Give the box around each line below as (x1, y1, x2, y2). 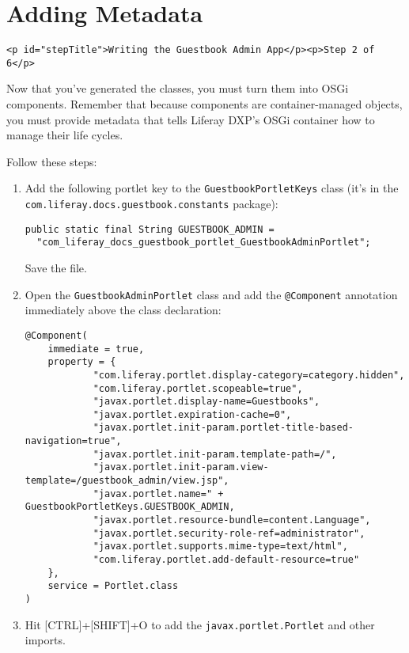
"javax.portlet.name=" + (93, 488, 224, 499)
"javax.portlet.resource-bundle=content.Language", (93, 514, 371, 526)
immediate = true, (47, 343, 145, 355)
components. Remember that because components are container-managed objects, (6, 96, 403, 112)
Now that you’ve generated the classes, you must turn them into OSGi (6, 80, 349, 97)
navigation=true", (25, 435, 122, 447)
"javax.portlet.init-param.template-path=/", (93, 448, 337, 460)
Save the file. (25, 260, 87, 276)
